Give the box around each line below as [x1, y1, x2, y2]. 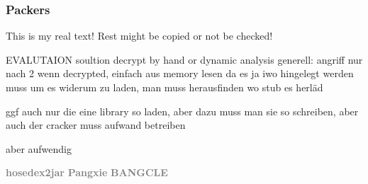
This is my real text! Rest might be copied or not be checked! [6, 28, 273, 43]
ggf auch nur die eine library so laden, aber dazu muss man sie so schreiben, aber [6, 103, 359, 118]
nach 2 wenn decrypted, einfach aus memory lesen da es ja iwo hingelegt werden [6, 66, 354, 81]
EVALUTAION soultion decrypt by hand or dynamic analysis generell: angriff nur [6, 52, 363, 67]
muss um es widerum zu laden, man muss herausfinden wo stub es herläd [6, 80, 323, 94]
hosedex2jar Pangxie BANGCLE [6, 165, 168, 180]
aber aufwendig [6, 141, 72, 156]
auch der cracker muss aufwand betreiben [6, 117, 186, 132]
